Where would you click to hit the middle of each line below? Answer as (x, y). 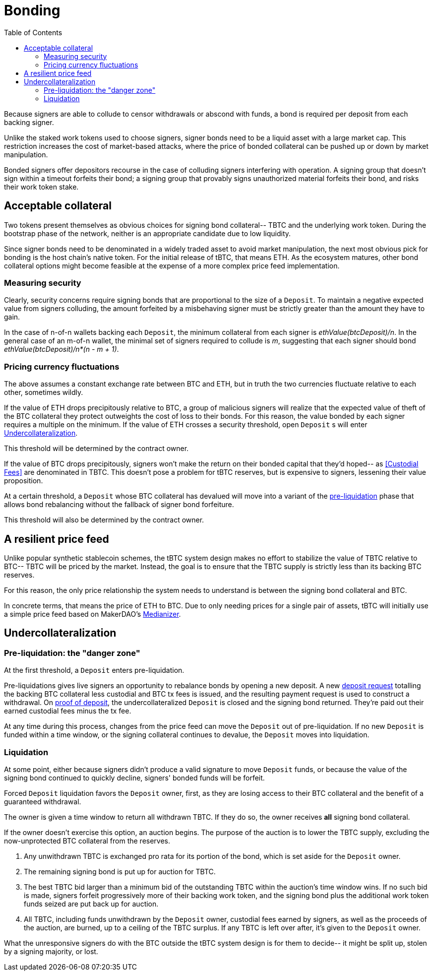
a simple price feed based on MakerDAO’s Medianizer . (93, 614)
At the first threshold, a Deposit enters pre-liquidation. (94, 670)
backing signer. (29, 122)
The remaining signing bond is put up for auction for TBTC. (120, 871)
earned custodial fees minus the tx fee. (68, 711)
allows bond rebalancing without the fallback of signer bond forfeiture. (119, 505)
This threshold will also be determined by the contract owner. (104, 520)
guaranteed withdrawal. (43, 801)
